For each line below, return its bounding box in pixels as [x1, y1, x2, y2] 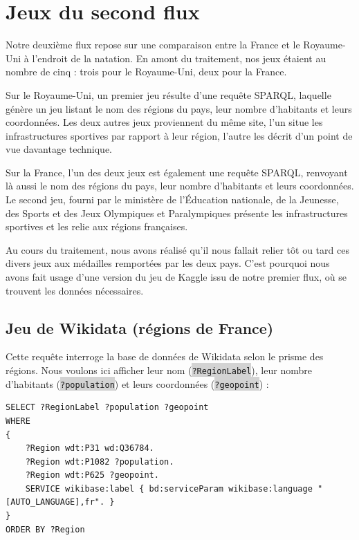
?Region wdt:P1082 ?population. [25, 456, 174, 467]
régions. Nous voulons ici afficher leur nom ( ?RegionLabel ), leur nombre [6, 363, 312, 378]
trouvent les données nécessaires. [6, 283, 144, 297]
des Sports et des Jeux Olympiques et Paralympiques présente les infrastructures [6, 205, 348, 220]
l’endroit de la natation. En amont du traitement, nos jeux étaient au [32, 50, 326, 65]
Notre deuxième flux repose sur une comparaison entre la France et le [6, 37, 300, 52]
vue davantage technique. [6, 142, 112, 156]
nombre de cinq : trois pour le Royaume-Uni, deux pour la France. [6, 64, 287, 79]
